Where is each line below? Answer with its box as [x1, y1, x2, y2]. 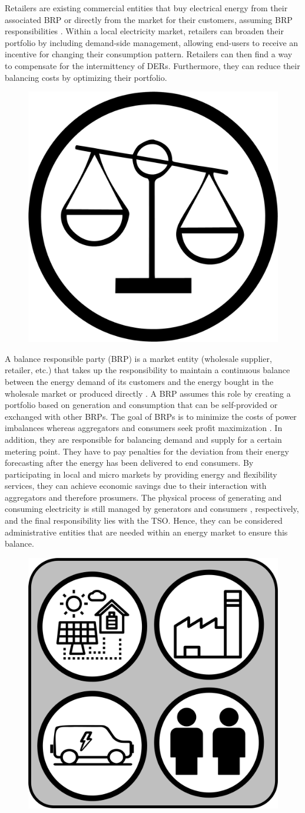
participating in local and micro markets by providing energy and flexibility [5, 468, 277, 480]
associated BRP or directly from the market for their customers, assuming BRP [5, 13, 293, 25]
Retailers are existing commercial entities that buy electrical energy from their [5, 2, 288, 14]
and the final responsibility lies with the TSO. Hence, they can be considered [5, 514, 283, 527]
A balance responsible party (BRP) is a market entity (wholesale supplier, [5, 352, 272, 364]
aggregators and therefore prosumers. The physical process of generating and [5, 491, 282, 503]
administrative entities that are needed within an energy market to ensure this [5, 525, 288, 538]
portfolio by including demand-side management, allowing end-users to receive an [5, 36, 299, 48]
